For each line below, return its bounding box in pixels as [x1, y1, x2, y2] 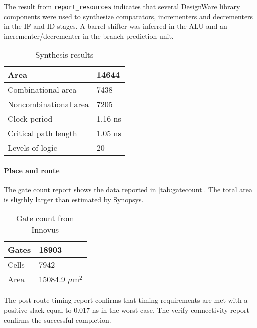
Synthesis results [35, 49, 94, 61]
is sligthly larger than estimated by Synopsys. [4, 194, 144, 204]
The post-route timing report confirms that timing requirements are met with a [4, 295, 248, 305]
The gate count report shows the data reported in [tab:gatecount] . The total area [4, 184, 252, 195]
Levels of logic [8, 142, 57, 154]
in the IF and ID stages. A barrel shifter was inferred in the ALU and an [4, 21, 227, 31]
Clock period [8, 113, 53, 125]
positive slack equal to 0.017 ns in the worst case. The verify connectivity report [4, 305, 249, 315]
